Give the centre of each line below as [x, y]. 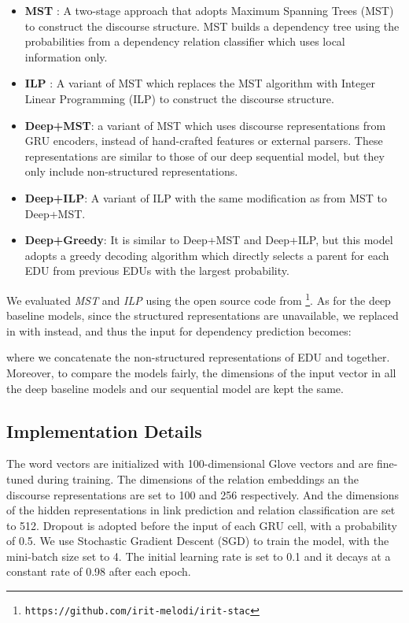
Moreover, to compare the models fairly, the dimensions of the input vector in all [201, 372]
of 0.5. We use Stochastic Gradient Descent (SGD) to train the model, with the [198, 541]
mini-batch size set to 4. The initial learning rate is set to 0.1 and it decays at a [199, 556]
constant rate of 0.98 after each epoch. [99, 571]
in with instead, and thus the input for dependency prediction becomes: [179, 330]
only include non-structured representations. [131, 171]
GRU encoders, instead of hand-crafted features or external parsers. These [204, 141]
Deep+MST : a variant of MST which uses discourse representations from [205, 125]
